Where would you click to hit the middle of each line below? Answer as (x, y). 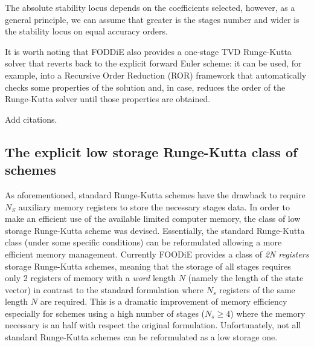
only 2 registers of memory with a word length (91, 278)
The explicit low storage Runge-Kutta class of (151, 151)
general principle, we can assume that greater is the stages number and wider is (152, 19)
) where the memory (268, 313)
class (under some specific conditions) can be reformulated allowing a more (143, 242)
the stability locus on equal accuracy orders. (86, 31)
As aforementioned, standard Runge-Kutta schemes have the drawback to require (155, 194)
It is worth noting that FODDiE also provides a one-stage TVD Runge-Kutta (148, 51)
